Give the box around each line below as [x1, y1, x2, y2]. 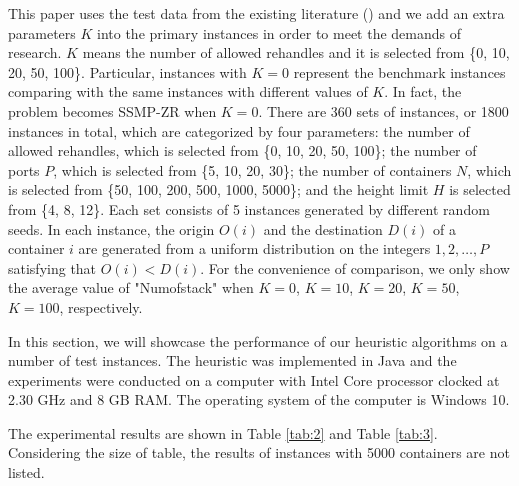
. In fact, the [384, 81, 462, 102]
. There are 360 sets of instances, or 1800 [258, 100, 509, 121]
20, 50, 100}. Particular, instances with [8, 61, 247, 82]
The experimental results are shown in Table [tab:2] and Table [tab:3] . [8, 422, 438, 443]
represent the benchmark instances [293, 61, 506, 82]
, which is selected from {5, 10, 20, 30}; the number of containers [53, 159, 452, 180]
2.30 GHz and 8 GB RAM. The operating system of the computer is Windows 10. [8, 389, 510, 410]
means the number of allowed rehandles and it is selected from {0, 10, [82, 42, 510, 63]
